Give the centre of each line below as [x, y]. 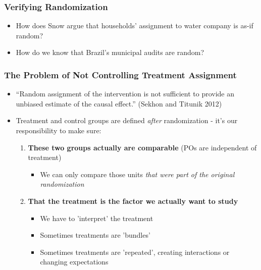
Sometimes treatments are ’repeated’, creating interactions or [135, 252]
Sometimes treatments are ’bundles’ [95, 235]
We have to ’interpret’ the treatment [97, 218]
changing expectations [74, 262]
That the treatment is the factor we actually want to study [133, 201]
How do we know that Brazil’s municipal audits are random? [110, 52]
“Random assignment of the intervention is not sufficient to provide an [125, 94]
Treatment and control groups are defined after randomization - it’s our [127, 120]
